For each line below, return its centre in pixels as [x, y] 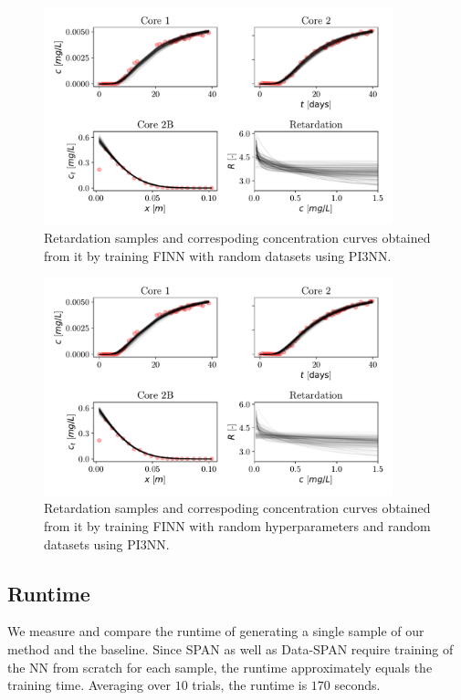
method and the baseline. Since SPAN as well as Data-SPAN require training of [230, 648]
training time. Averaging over [89, 685]
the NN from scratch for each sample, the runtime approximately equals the [220, 667]
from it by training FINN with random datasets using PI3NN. [218, 255]
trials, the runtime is [250, 685]
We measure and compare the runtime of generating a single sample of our [216, 631]
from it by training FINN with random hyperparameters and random [237, 525]
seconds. [357, 685]
